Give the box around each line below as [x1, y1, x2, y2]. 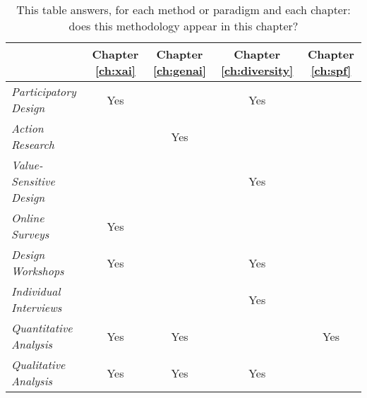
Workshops [11, 263, 64, 279]
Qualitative [11, 356, 66, 373]
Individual [11, 283, 61, 299]
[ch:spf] [311, 62, 351, 78]
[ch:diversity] [220, 62, 294, 78]
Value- [11, 157, 43, 173]
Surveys [11, 226, 49, 242]
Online [11, 210, 44, 226]
